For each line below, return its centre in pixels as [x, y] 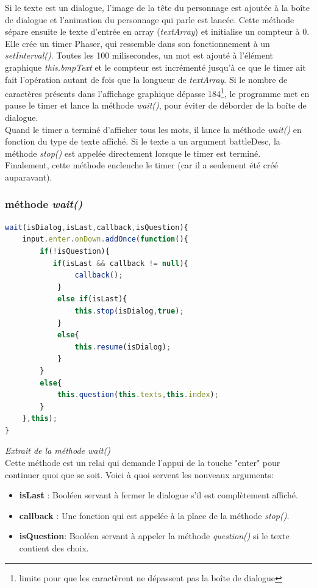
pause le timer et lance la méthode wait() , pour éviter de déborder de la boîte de [156, 105]
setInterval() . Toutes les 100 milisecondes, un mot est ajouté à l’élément [139, 55]
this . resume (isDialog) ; [123, 347]
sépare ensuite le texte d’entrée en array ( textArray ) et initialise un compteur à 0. [157, 31]
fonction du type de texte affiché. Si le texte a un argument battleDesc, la [143, 141]
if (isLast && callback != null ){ [120, 263]
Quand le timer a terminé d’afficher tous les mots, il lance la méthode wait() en [153, 129]
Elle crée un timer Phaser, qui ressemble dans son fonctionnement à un [137, 43]
